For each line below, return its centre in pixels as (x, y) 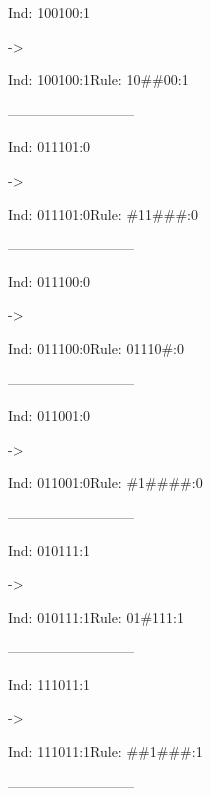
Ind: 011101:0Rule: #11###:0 (103, 213)
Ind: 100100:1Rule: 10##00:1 (98, 79)
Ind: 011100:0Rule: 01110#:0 (96, 347)
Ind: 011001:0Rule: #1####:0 (105, 482)
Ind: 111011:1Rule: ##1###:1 (105, 751)
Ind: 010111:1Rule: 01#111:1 (96, 616)
